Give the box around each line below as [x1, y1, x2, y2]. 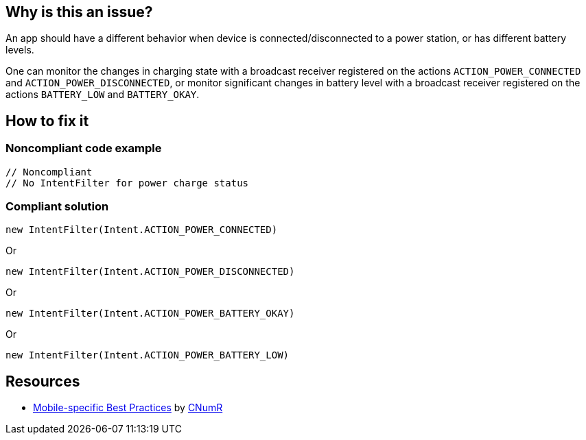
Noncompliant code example [5, 141, 162, 156]
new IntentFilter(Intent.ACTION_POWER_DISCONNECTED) [5, 266, 295, 278]
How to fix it [5, 112, 89, 130]
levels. [5, 44, 34, 56]
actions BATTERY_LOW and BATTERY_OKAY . [5, 88, 200, 101]
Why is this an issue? [5, 3, 153, 21]
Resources [5, 372, 80, 390]
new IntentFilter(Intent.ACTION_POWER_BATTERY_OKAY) [5, 308, 295, 319]
